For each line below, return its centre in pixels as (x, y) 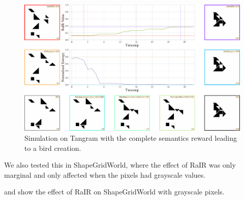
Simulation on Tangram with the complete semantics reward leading (131, 137)
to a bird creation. (53, 148)
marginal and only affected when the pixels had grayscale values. (105, 174)
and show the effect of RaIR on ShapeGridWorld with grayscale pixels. (114, 192)
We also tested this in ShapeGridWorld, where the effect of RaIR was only (120, 165)
